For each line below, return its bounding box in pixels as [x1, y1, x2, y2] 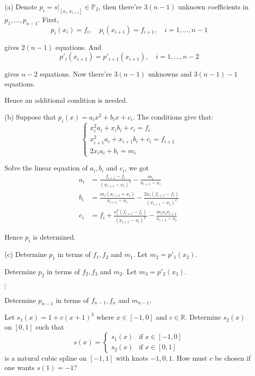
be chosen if [214, 352, 251, 363]
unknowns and [148, 69, 192, 79]
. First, [38, 14, 59, 24]
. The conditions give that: [132, 112, 213, 122]
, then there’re [99, 1, 142, 11]
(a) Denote [4, 1, 37, 11]
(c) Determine [4, 249, 47, 259]
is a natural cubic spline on [4, 352, 87, 363]
